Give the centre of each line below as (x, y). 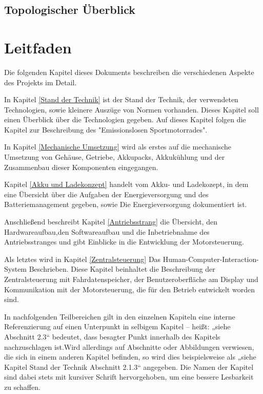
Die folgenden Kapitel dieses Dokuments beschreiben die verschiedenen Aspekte (129, 72)
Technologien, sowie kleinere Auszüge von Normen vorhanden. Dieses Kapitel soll (131, 109)
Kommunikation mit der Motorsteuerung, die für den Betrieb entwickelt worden (129, 289)
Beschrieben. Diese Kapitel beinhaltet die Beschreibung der (122, 269)
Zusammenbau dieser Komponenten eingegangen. (81, 167)
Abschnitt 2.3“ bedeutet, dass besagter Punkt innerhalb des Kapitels (112, 336)
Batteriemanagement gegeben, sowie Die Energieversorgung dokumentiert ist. (126, 204)
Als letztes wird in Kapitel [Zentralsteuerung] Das (83, 259)
